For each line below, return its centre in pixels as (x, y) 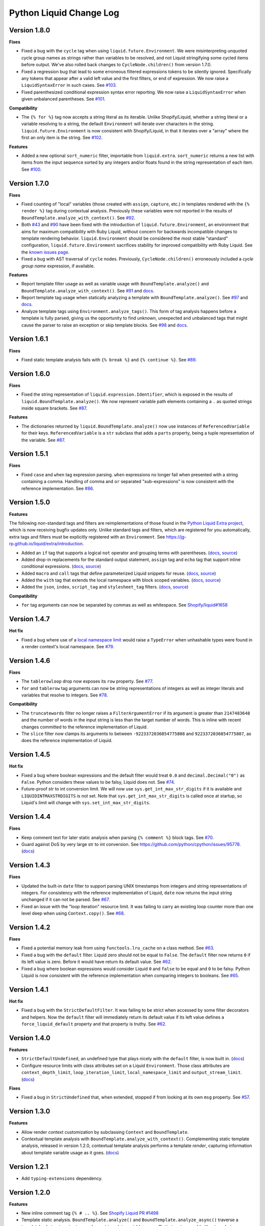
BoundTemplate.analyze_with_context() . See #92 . (78, 218)
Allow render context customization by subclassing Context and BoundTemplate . (105, 1132)
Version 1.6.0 (29, 373)
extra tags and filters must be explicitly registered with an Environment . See (87, 536)
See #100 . (31, 169)
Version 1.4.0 (30, 1038)
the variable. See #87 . (43, 440)
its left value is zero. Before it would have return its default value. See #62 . (96, 962)
